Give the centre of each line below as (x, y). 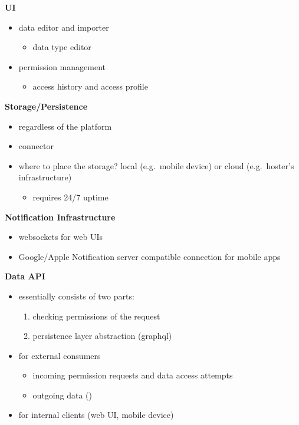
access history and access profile (90, 86)
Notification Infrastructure (60, 217)
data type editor (62, 47)
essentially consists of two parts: (76, 296)
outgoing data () (62, 395)
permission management (62, 66)
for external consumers (60, 355)
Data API (25, 276)
